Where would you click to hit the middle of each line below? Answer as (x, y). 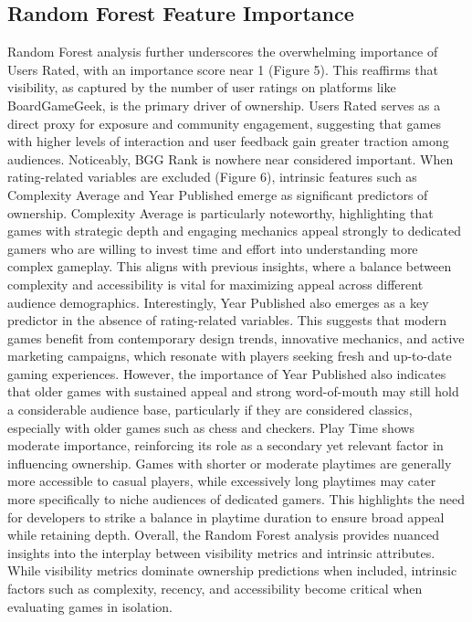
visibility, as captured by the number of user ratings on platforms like (202, 87)
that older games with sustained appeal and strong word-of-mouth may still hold (233, 391)
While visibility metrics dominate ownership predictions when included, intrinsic (232, 570)
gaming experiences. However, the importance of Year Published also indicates (227, 373)
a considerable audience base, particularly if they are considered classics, (210, 410)
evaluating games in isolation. (90, 606)
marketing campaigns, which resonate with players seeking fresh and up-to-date (230, 356)
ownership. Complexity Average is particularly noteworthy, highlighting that (220, 212)
